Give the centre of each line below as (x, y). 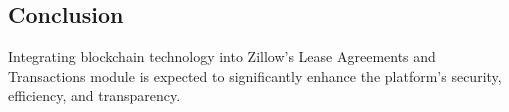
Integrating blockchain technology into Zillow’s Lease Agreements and (222, 56)
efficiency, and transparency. (94, 95)
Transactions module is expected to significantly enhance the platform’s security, (255, 75)
